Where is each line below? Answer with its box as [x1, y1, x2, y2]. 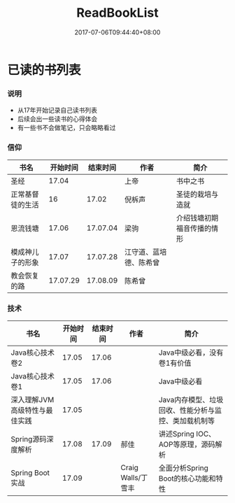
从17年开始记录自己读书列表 [17, 106, 98, 115]
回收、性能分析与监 [158, 405, 222, 415]
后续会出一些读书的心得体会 [17, 115, 98, 123]
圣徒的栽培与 [176, 189, 219, 199]
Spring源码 [10, 434, 47, 444]
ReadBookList [76, 5, 159, 21]
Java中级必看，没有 [158, 348, 224, 357]
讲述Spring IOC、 [158, 429, 216, 439]
